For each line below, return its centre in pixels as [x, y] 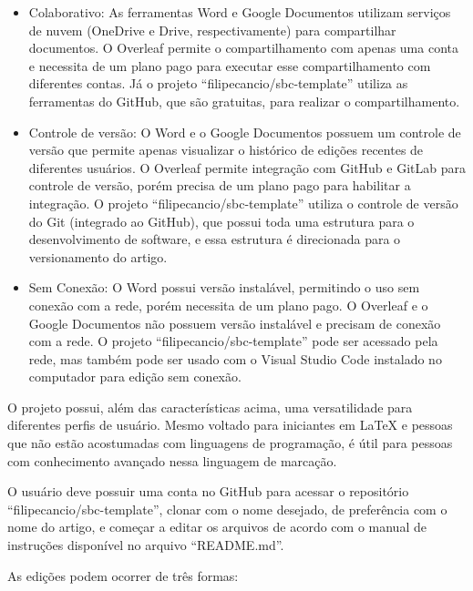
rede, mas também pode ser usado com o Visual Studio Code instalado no [235, 358]
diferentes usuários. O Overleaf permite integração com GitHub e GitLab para [247, 167]
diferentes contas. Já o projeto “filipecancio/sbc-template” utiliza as [218, 83]
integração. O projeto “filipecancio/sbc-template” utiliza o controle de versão [243, 203]
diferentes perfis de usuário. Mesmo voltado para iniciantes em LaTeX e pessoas [230, 425]
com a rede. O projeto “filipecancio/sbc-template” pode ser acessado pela [233, 341]
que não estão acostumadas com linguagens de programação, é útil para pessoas [230, 443]
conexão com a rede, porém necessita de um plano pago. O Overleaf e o [228, 305]
